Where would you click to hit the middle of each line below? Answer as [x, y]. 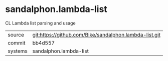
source [16, 34]
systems [18, 51]
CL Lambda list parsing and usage [41, 23]
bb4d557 [44, 42]
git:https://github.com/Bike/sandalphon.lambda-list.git [96, 34]
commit [17, 42]
